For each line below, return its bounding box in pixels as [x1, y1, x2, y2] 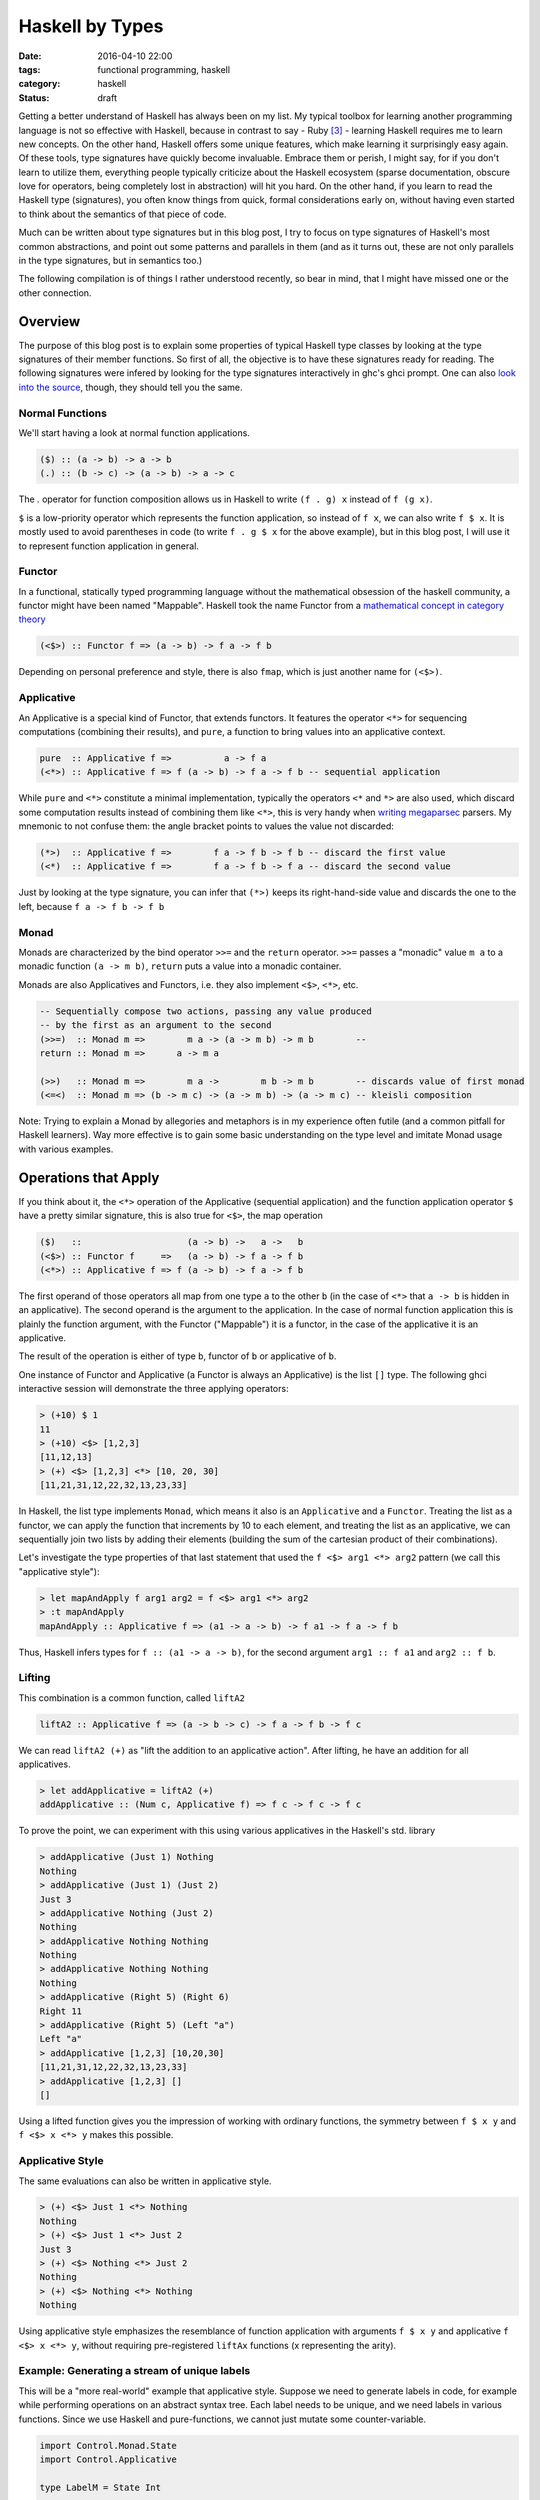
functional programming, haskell [97, 63, 230, 75]
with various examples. [18, 1143, 114, 1155]
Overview [18, 313, 81, 330]
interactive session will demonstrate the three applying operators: [18, 1383, 289, 1395]
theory [18, 613, 46, 625]
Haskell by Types [18, 15, 164, 37]
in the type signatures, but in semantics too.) [18, 255, 203, 267]
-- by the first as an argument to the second [39, 1020, 272, 1031]
